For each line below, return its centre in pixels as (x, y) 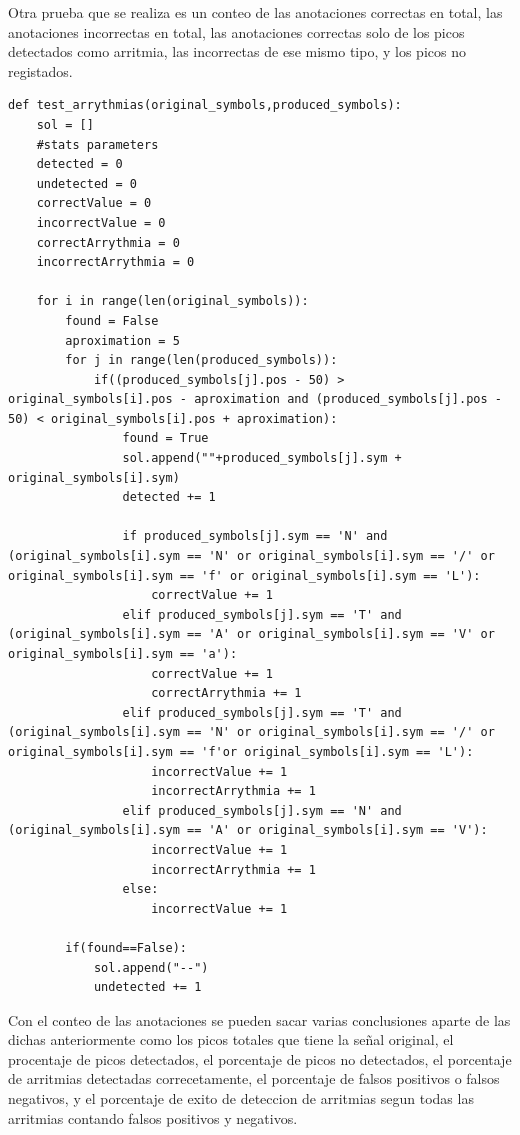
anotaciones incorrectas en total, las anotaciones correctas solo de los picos (236, 31)
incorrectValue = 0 (101, 222)
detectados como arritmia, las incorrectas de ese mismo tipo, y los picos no (237, 51)
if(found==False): (126, 947)
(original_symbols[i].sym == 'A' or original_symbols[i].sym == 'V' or (251, 634)
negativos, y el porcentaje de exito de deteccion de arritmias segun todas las (241, 1098)
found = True (165, 438)
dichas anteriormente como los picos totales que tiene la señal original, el (231, 1039)
